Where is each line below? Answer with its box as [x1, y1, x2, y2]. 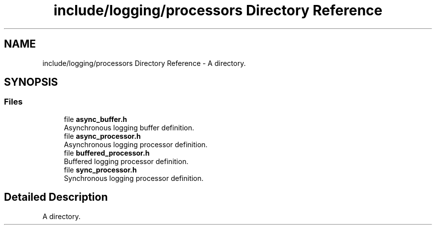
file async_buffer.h [64, 114, 127, 123]
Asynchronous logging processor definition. [64, 140, 208, 149]
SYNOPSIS [4, 76, 58, 89]
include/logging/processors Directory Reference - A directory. [42, 58, 246, 67]
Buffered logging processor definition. [64, 157, 189, 166]
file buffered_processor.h [64, 148, 150, 157]
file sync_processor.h [64, 165, 137, 174]
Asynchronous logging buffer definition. [64, 123, 194, 132]
